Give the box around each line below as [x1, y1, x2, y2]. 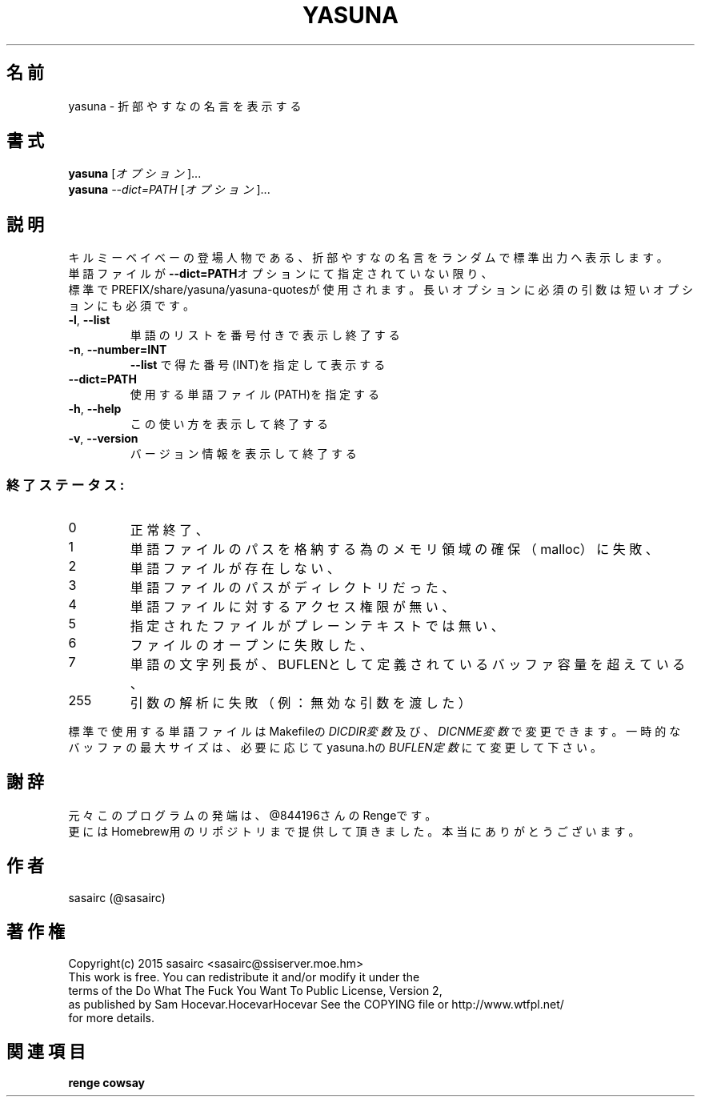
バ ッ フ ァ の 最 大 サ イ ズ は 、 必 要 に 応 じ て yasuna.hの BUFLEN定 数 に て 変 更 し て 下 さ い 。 [68, 740, 603, 755]
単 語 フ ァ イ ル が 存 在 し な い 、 [130, 560, 340, 577]
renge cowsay [68, 1076, 145, 1090]
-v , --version [68, 431, 138, 446]
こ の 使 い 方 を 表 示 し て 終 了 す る [130, 417, 328, 431]
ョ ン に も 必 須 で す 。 [68, 299, 194, 313]
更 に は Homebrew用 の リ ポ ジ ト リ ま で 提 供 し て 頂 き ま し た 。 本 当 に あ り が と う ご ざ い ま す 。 [68, 824, 640, 838]
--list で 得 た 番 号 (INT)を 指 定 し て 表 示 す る [130, 358, 386, 372]
